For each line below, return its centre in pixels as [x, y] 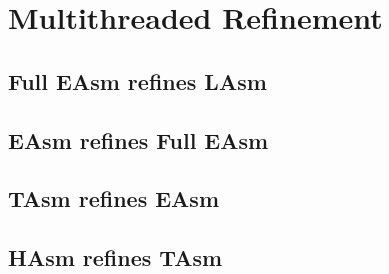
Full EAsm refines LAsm [137, 80]
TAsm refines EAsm [114, 198]
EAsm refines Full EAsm [138, 139]
